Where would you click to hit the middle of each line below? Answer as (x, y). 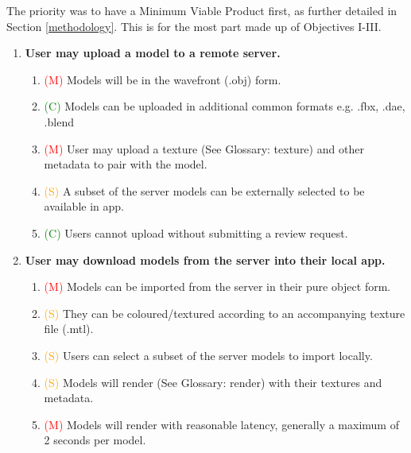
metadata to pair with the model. (126, 164)
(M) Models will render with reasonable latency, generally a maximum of (221, 424)
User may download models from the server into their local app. (205, 259)
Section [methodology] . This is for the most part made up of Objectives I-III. (194, 26)
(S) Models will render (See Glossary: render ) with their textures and (213, 382)
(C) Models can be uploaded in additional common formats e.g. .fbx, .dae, (225, 106)
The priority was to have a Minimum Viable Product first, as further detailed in (202, 10)
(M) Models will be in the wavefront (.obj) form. (163, 79)
